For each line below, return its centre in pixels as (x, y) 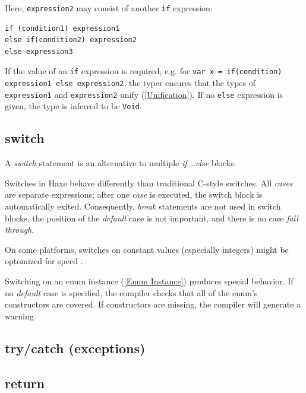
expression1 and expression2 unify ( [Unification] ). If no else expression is (144, 94)
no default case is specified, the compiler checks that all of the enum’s (131, 292)
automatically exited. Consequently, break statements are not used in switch (143, 206)
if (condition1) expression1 (62, 28)
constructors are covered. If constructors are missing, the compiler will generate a (153, 304)
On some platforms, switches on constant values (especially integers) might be (147, 249)
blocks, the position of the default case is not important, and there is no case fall (152, 218)
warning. (20, 316)
